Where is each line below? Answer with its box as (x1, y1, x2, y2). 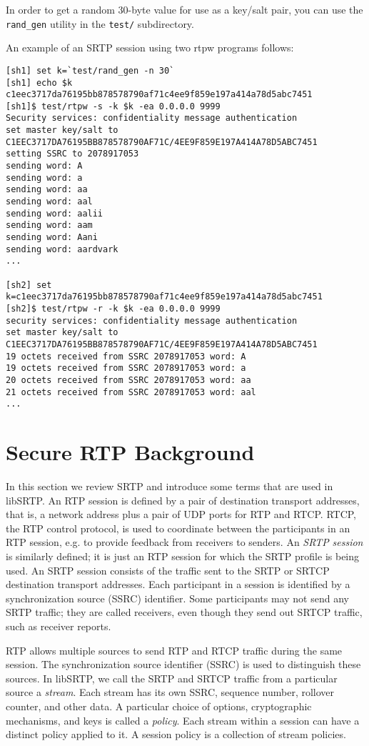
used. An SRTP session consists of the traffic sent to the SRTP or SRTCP (6, 562, 330, 577)
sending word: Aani (6, 232, 98, 243)
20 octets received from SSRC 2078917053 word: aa (6, 374, 251, 385)
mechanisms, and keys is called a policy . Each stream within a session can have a (6, 712, 360, 727)
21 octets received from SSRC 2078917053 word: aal (6, 387, 256, 397)
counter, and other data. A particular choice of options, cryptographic (6, 698, 312, 713)
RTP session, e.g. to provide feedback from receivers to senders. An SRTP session (6, 534, 363, 549)
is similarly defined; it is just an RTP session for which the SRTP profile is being (6, 548, 360, 563)
